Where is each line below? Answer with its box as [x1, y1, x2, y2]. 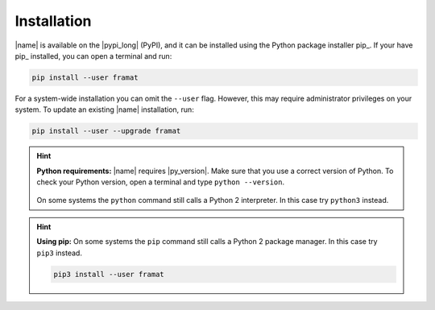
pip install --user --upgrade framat [31, 126, 181, 136]
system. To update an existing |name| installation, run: [14, 105, 195, 114]
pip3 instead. [36, 248, 82, 258]
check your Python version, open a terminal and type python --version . [36, 177, 285, 187]
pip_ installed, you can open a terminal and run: [14, 51, 172, 60]
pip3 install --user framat [53, 270, 164, 279]
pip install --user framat [31, 72, 139, 82]
